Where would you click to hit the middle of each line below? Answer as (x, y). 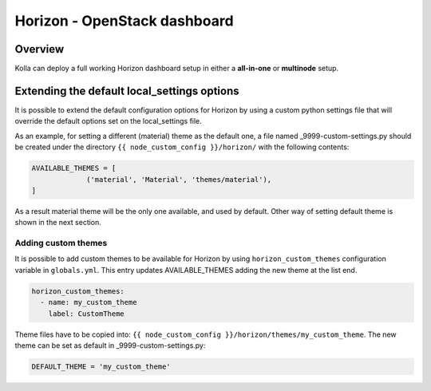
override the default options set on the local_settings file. (109, 121)
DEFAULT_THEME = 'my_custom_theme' (101, 366)
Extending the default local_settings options (127, 91)
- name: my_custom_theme (89, 302)
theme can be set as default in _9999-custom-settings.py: (110, 345)
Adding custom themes (61, 243)
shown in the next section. (58, 223)
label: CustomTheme (87, 314)
